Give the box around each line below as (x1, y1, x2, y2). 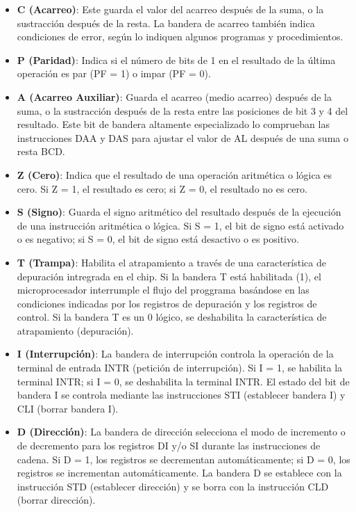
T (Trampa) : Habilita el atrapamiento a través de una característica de (17, 255, 326, 269)
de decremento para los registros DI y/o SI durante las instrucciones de (17, 438, 321, 453)
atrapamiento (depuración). (17, 323, 134, 337)
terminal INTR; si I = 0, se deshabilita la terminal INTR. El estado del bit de (17, 374, 350, 388)
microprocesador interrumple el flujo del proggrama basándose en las (17, 282, 310, 297)
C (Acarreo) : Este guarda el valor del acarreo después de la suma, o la (17, 2, 324, 16)
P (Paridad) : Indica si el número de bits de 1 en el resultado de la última (17, 52, 336, 67)
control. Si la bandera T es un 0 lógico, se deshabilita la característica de (17, 310, 327, 324)
